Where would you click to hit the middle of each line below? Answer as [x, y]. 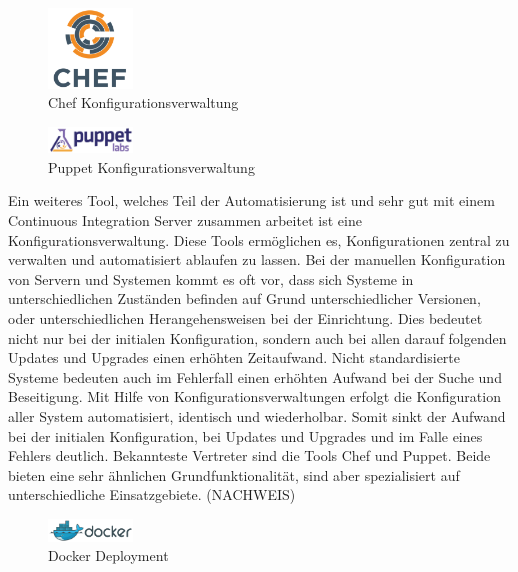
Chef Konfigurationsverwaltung [143, 102]
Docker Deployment [108, 555]
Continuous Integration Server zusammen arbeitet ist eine [185, 220]
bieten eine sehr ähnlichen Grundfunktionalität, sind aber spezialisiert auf [234, 474]
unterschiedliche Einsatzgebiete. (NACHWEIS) [152, 494]
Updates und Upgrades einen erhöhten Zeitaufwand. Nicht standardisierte [234, 357]
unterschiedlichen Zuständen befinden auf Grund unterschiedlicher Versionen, [244, 298]
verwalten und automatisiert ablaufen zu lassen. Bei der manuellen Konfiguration [257, 259]
